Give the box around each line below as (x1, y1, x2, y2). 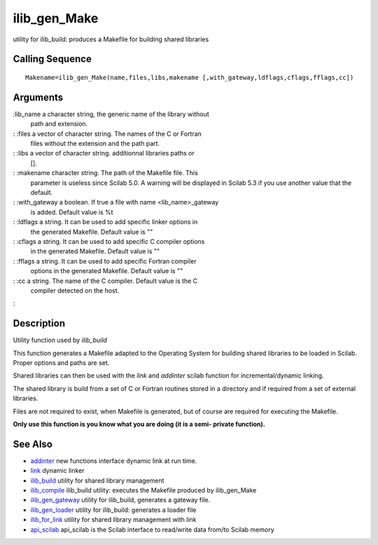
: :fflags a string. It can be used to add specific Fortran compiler (13, 256, 197, 265)
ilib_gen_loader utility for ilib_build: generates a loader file (30, 505, 197, 514)
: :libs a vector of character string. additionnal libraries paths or (13, 149, 195, 158)
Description (13, 317, 66, 329)
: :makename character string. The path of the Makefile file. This (13, 169, 199, 177)
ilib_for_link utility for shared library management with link (30, 516, 197, 524)
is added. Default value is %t (30, 207, 113, 216)
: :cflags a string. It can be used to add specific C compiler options (13, 237, 205, 245)
